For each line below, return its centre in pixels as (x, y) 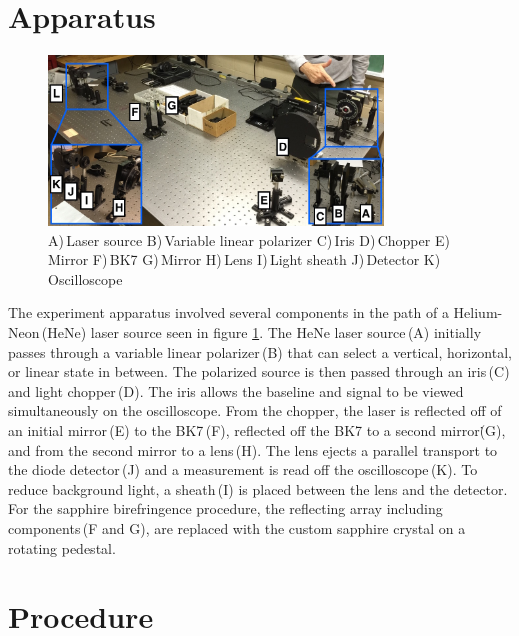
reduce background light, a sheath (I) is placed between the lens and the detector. (258, 488)
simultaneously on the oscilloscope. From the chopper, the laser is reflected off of (255, 410)
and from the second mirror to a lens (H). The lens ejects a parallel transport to (253, 449)
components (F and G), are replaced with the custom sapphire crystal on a (237, 527)
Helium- (478, 312)
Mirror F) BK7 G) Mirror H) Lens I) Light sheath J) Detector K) (244, 259)
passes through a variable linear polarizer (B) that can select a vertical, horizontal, (260, 351)
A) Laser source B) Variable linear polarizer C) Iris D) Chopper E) (249, 239)
